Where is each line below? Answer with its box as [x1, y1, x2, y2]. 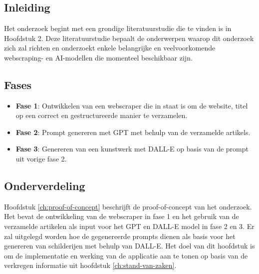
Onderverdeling [4, 177, 85, 193]
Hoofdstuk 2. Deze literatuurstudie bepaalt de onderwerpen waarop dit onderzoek [4, 32, 254, 43]
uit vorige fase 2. [15, 153, 67, 163]
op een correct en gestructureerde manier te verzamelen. [15, 110, 188, 120]
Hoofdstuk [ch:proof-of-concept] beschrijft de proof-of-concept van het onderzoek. [4, 201, 252, 211]
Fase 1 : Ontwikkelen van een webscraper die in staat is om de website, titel [15, 100, 248, 110]
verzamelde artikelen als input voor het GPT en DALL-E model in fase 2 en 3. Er [4, 220, 255, 231]
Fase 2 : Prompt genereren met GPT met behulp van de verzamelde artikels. [15, 126, 251, 137]
